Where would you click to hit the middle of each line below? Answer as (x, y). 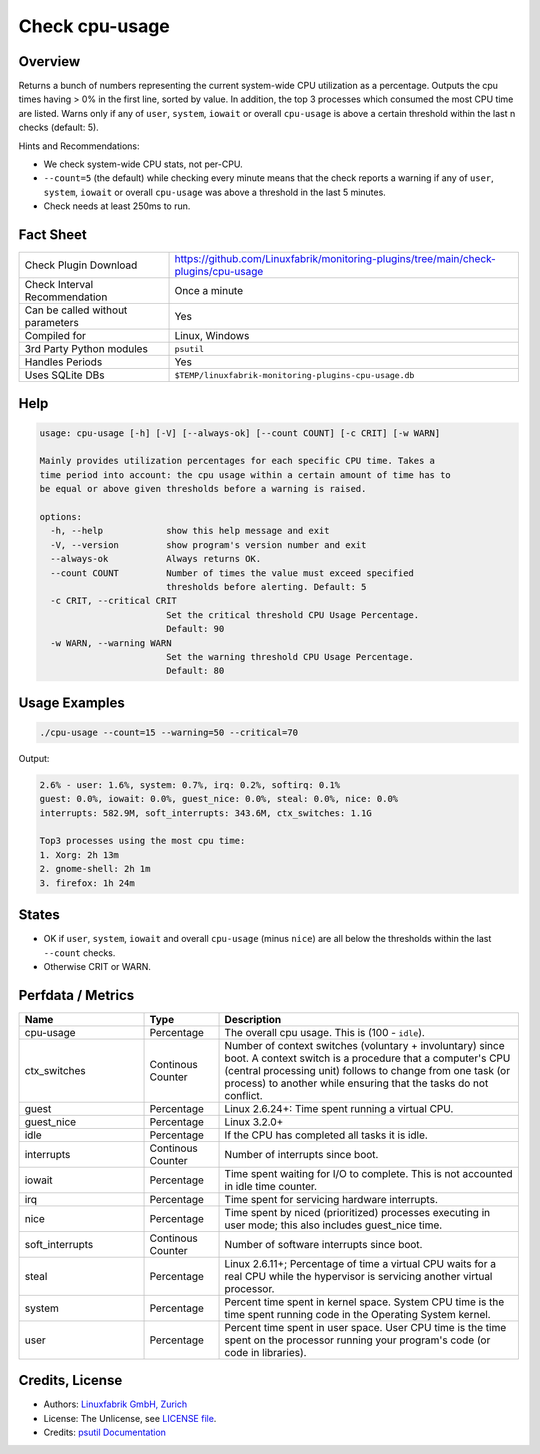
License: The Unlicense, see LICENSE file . (130, 1418)
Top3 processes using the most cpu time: (142, 841)
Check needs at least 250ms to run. (117, 206)
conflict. (244, 1095)
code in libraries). (265, 1352)
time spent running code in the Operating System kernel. (357, 1314)
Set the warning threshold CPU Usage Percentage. (290, 656)
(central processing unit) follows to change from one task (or (367, 1070)
